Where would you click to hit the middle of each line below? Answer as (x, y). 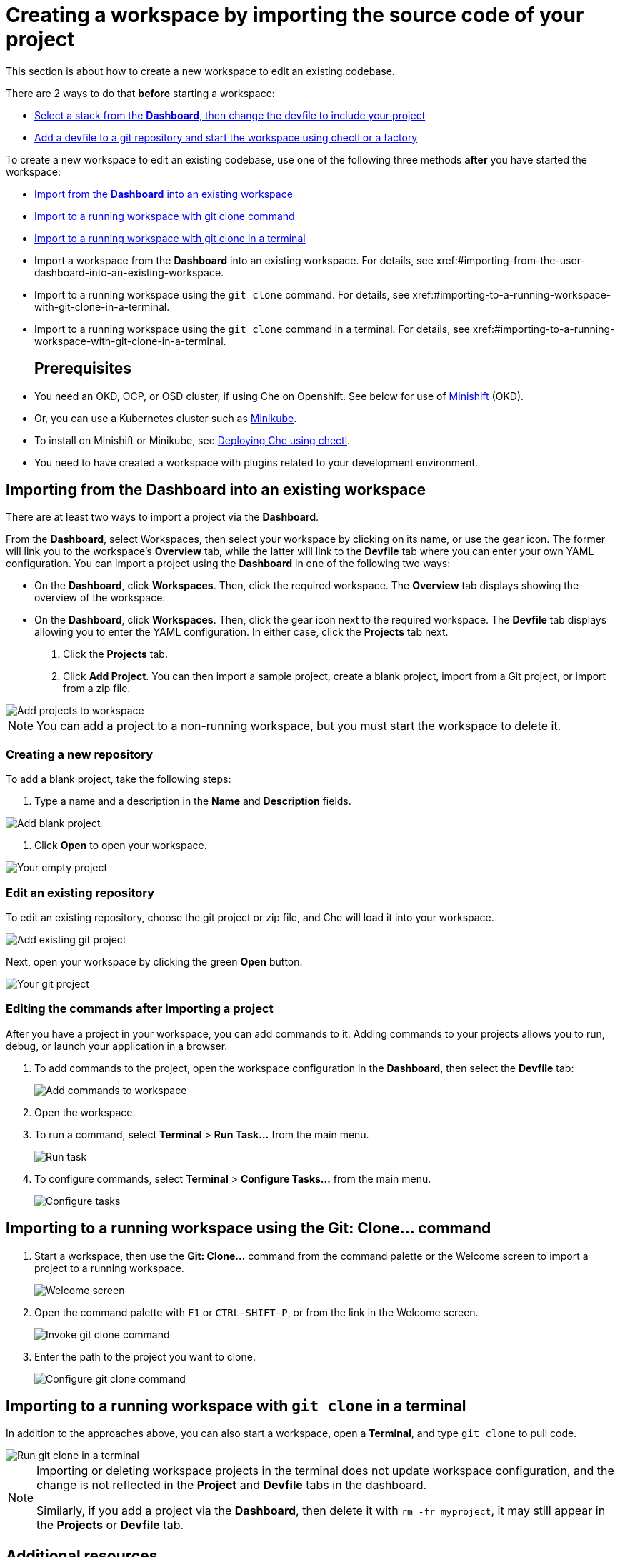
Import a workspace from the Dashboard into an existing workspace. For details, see (234, 260)
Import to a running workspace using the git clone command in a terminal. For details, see (252, 329)
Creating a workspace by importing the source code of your (295, 15)
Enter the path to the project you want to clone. (145, 1356)
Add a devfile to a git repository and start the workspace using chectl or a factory (226, 137)
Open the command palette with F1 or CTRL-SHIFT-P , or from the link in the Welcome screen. (256, 1312)
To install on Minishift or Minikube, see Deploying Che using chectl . (192, 440)
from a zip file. (97, 689)
